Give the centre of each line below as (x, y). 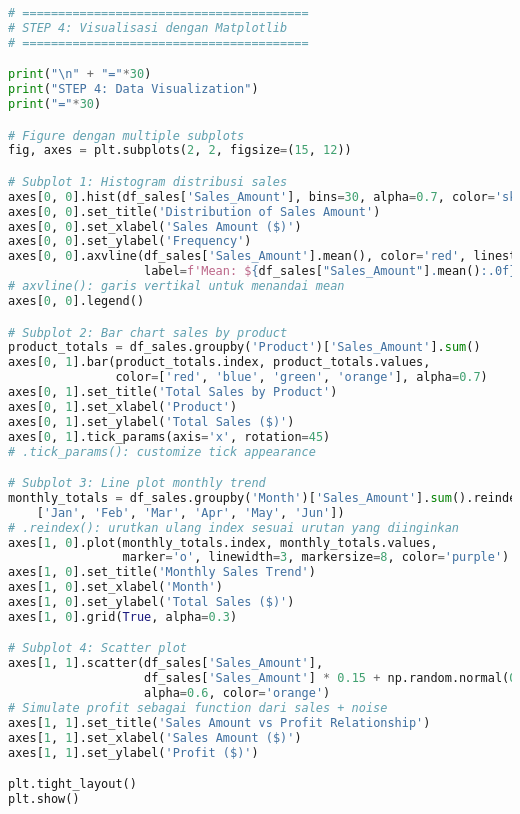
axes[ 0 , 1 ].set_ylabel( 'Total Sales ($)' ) (151, 421)
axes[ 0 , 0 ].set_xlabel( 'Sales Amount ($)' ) (155, 226)
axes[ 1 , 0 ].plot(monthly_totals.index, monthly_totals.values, (223, 542)
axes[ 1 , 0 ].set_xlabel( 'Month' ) (115, 587)
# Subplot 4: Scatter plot (97, 648)
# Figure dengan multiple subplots (126, 135)
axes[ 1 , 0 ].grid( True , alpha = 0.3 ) (123, 616)
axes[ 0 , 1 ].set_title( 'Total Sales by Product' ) (173, 392)
